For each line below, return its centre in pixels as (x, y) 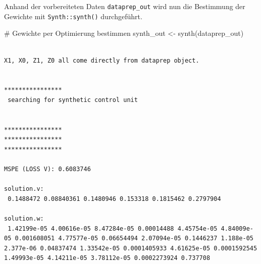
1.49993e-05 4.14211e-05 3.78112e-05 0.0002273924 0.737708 (107, 258)
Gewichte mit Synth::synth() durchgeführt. (73, 16)
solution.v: (24, 189)
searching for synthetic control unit (73, 100)
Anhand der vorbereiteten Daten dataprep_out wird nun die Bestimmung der (125, 6)
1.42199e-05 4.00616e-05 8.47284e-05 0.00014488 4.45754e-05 (113, 228)
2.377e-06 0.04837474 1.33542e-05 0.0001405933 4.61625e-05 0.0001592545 (131, 248)
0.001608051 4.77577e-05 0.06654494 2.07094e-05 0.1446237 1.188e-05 (134, 239)
